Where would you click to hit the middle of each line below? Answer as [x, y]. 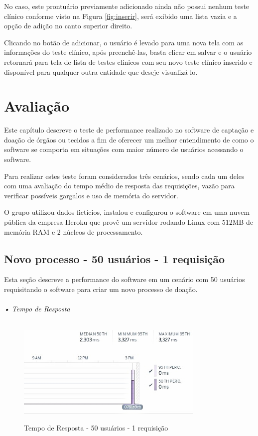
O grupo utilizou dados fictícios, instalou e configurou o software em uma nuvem [127, 212]
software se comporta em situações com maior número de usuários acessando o [124, 149]
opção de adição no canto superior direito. [68, 26]
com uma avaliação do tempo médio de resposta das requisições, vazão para [119, 186]
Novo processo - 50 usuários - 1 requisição [115, 258]
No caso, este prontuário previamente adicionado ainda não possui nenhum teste [127, 6]
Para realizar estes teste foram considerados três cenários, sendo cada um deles [124, 176]
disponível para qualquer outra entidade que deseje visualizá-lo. [101, 72]
